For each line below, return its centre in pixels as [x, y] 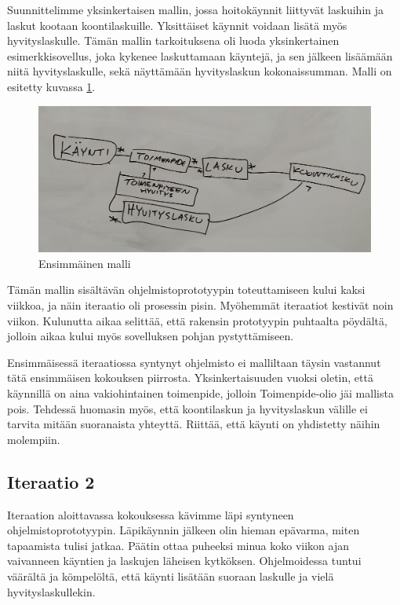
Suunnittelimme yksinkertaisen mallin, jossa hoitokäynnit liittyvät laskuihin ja [196, 9]
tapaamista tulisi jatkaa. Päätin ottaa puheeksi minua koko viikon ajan [178, 545]
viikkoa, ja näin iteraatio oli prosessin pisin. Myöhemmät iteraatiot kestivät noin [200, 305]
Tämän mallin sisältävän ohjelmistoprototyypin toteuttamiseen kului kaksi [186, 290]
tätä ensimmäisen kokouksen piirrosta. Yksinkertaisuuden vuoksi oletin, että [190, 378]
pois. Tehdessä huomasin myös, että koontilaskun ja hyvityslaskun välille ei [187, 408]
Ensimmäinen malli [85, 263]
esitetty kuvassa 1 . [51, 86]
